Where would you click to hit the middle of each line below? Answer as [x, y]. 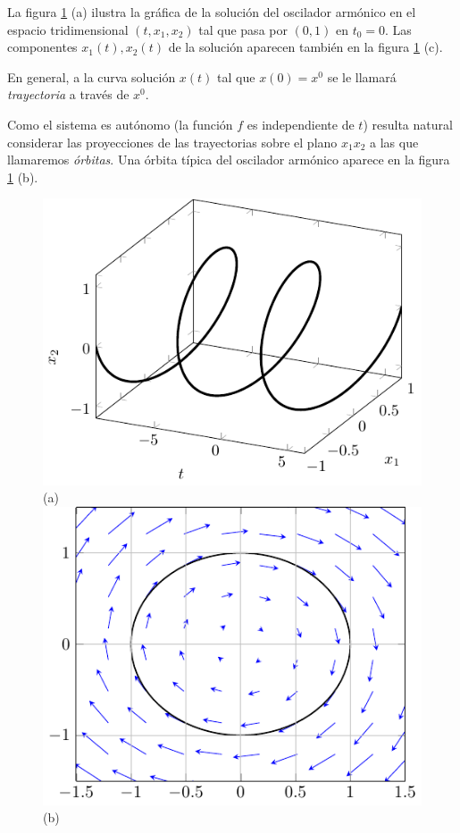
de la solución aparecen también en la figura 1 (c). [305, 47]
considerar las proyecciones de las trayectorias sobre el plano [172, 142]
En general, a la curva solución [92, 76]
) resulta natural [408, 124]
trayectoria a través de [68, 94]
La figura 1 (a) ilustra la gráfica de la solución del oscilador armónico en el [212, 12]
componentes [42, 47]
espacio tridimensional [68, 29]
